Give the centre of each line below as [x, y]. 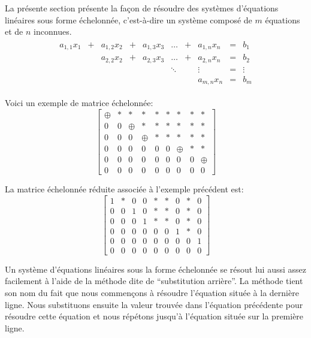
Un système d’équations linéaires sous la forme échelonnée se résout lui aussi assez [156, 269]
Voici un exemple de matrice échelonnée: [79, 103]
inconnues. [53, 31]
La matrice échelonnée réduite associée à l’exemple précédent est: [124, 189]
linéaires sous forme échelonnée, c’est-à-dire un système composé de [129, 19]
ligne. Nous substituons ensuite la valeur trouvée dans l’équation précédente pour [154, 304]
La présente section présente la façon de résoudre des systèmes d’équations [142, 8]
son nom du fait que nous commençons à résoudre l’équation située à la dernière [152, 293]
